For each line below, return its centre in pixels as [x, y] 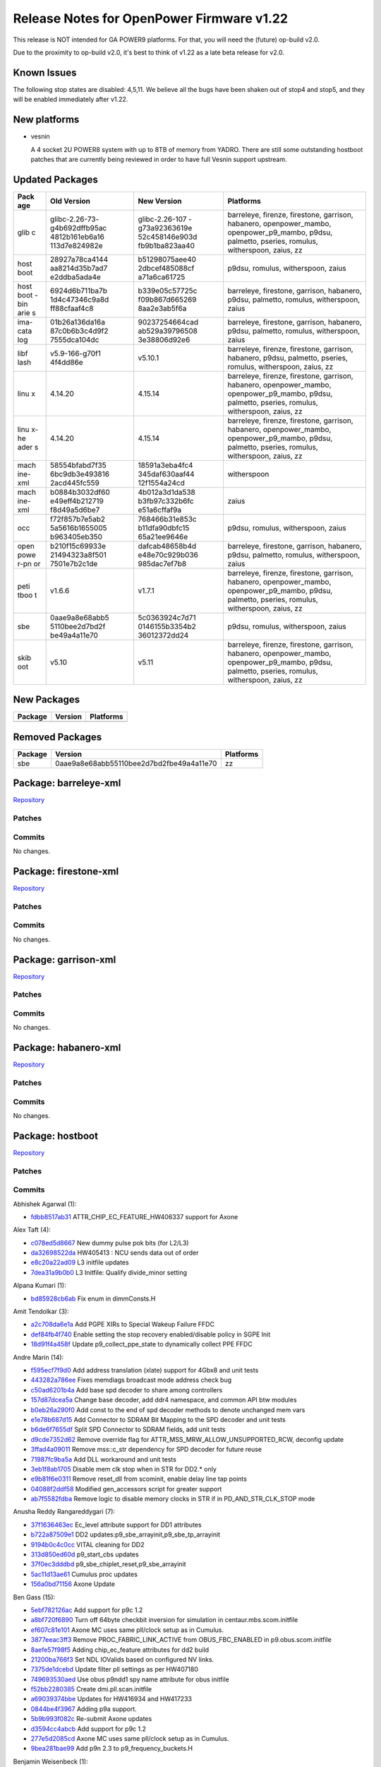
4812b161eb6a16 [77, 237]
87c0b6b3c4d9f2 [79, 331]
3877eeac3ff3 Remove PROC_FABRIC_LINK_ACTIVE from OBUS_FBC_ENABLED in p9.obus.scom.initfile [181, 1640]
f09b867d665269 [167, 299]
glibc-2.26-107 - [165, 219]
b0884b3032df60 [80, 492]
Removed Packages [58, 737]
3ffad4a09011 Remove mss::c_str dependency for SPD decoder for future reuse [146, 1450]
